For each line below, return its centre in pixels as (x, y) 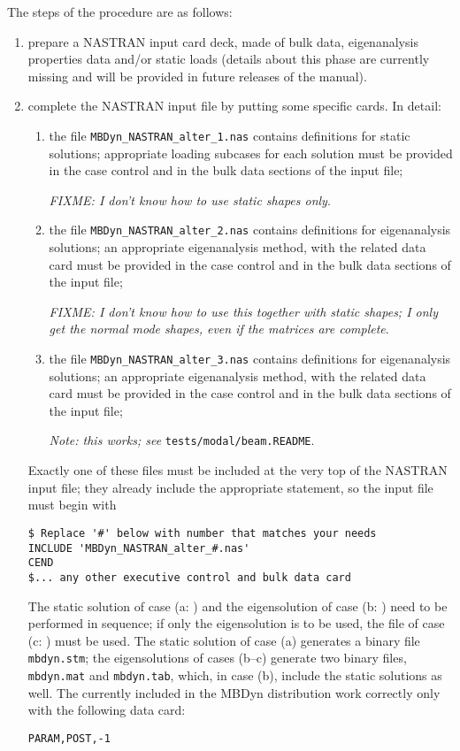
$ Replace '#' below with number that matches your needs (202, 533)
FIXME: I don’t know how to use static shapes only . (190, 199)
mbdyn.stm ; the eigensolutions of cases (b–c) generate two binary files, (217, 658)
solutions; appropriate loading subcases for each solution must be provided (251, 153)
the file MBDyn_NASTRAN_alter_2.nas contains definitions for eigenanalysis (250, 230)
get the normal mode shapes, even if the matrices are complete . (219, 329)
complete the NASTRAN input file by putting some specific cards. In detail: (234, 106)
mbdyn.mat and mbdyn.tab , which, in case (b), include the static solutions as (235, 674)
